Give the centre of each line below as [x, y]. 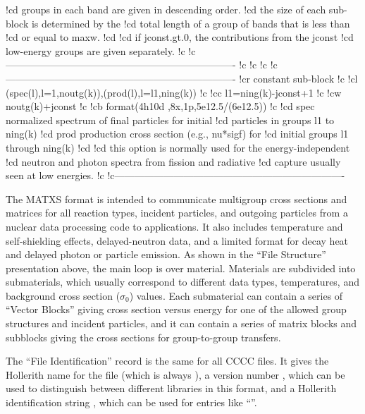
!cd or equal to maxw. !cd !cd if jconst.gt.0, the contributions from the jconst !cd [180, 37]
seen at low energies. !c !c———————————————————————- [175, 175]
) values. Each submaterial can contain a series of [236, 295]
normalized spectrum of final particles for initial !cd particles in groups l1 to [170, 120]
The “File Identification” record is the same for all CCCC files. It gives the [167, 361]
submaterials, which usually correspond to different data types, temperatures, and [182, 282]
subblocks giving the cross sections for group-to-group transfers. [143, 337]
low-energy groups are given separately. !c [95, 50]
